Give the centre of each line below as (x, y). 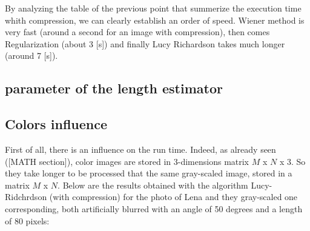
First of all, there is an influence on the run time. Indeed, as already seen (140, 149)
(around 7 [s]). (31, 55)
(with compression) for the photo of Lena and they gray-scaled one (173, 197)
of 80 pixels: (27, 220)
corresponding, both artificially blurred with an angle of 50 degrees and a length (154, 208)
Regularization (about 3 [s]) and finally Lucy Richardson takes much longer (145, 43)
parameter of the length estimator (114, 88)
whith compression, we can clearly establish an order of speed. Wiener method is (155, 20)
